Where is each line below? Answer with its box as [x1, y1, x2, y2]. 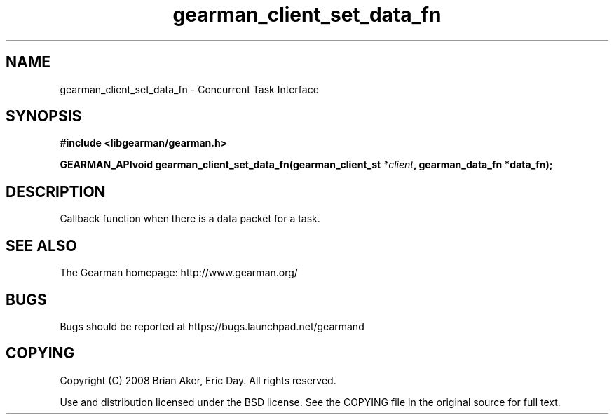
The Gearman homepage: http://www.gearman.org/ [60, 266, 298, 279]
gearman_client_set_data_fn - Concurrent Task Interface [60, 83, 319, 95]
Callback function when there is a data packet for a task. [60, 212, 320, 225]
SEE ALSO [6, 236, 77, 255]
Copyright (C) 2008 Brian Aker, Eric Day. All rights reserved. [60, 374, 336, 386]
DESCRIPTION [6, 182, 106, 201]
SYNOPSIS [6, 107, 82, 126]
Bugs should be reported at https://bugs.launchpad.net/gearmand [60, 320, 364, 332]
